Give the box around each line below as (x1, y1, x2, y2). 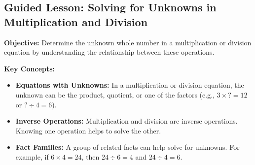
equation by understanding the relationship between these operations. (4, 47, 215, 57)
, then (81, 151, 100, 162)
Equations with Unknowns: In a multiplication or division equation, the (15, 80, 244, 90)
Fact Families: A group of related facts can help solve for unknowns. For (15, 142, 240, 152)
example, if (15, 151, 49, 162)
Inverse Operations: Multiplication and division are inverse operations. (15, 116, 238, 126)
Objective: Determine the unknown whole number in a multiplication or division (4, 37, 252, 47)
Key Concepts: (4, 63, 55, 73)
